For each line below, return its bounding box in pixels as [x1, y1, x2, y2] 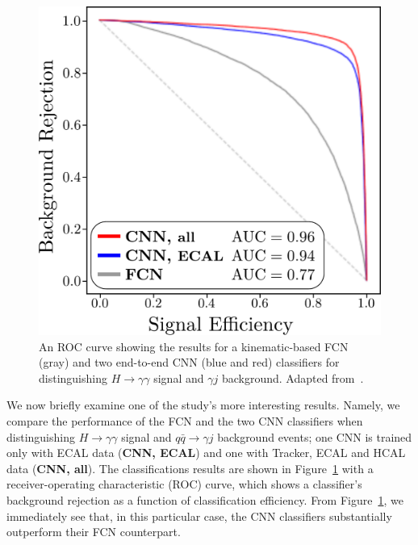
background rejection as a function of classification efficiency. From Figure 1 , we [6, 491, 403, 508]
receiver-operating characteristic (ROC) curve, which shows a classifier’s [6, 476, 362, 493]
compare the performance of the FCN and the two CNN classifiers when [6, 412, 363, 429]
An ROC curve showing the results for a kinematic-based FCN [39, 337, 349, 354]
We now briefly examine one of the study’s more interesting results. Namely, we [6, 396, 400, 413]
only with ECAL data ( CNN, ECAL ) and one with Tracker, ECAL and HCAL [6, 444, 406, 461]
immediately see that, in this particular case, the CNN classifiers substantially [6, 507, 392, 524]
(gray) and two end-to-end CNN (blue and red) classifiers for [39, 354, 340, 371]
